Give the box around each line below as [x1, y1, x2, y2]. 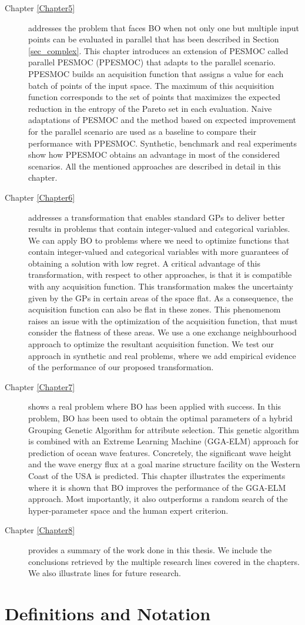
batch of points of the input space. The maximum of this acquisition [28, 79, 274, 91]
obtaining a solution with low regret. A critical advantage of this [28, 257, 261, 269]
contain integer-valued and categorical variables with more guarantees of [28, 245, 289, 258]
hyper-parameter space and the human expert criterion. [28, 504, 229, 516]
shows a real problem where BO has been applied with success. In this [28, 400, 281, 413]
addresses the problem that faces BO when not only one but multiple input [28, 21, 300, 34]
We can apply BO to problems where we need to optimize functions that [28, 234, 290, 246]
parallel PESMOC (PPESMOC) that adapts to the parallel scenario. [28, 56, 276, 68]
